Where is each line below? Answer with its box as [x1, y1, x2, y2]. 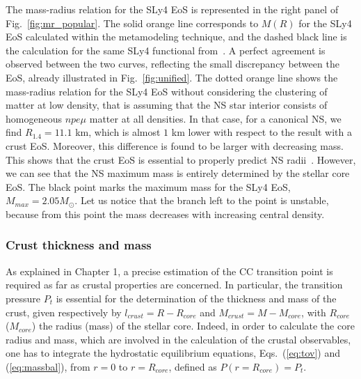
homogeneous [6, 111, 62, 125]
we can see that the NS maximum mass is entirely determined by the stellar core [6, 166, 350, 180]
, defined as [168, 359, 217, 373]
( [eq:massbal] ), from [6, 359, 90, 373]
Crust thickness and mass [6, 236, 152, 254]
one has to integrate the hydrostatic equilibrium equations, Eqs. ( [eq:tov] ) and [6, 346, 340, 360]
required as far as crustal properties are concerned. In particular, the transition [6, 277, 343, 292]
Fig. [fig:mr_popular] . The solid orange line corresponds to [6, 15, 259, 30]
